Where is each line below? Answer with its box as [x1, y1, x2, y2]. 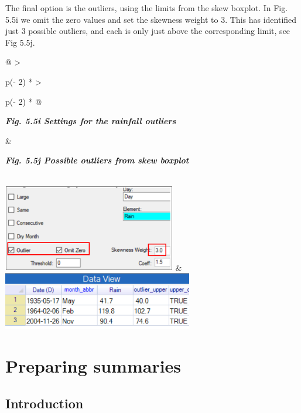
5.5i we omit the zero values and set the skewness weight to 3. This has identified [5, 13, 297, 25]
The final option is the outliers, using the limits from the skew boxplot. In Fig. [5, 2, 288, 13]
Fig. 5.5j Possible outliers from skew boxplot [5, 154, 189, 166]
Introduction [5, 394, 84, 412]
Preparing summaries [5, 354, 182, 378]
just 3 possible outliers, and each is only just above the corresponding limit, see [5, 25, 290, 37]
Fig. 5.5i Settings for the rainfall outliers [5, 115, 176, 127]
